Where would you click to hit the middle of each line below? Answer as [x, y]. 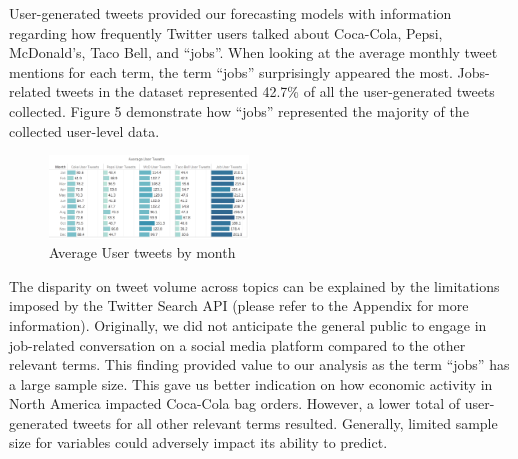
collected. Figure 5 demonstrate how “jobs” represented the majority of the [239, 110]
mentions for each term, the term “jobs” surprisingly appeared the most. [231, 71]
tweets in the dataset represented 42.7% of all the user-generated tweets [275, 91]
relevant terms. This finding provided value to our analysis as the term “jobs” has [259, 364]
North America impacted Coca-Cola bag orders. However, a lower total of [234, 403]
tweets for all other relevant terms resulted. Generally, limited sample [285, 422]
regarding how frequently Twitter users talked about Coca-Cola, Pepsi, [226, 32]
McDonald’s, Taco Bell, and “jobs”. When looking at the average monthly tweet [253, 52]
